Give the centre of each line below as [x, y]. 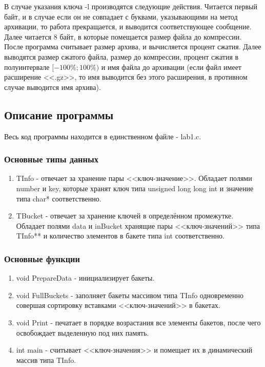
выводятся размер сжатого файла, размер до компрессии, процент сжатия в [121, 56]
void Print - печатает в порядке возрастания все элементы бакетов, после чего [138, 322]
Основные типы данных [51, 159]
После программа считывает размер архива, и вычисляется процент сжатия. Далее [133, 47]
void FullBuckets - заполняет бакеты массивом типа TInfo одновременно [130, 295]
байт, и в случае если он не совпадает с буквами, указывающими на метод [121, 16]
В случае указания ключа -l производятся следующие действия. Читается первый [131, 6]
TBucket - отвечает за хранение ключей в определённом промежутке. [125, 216]
